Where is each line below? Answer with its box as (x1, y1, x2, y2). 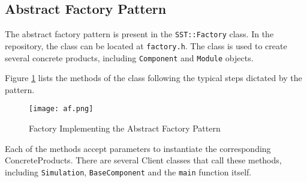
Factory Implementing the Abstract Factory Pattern (29, 122, 221, 135)
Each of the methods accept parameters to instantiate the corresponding (5, 142, 271, 154)
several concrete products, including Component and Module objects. (5, 51, 254, 64)
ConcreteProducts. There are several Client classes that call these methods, (5, 154, 282, 166)
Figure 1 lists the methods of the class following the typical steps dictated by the (5, 71, 302, 84)
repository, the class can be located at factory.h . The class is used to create (5, 39, 287, 52)
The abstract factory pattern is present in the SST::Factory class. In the (5, 28, 274, 40)
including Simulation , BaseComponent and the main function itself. (5, 165, 252, 178)
